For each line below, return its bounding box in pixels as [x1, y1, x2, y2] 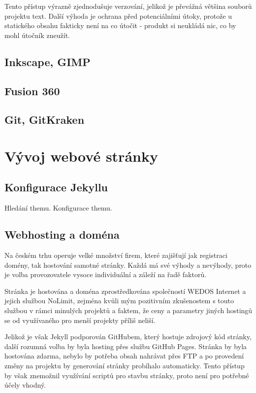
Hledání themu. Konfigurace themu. [4, 203, 112, 213]
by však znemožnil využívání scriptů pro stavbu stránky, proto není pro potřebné [4, 370, 249, 380]
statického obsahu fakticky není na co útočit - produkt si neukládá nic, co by [4, 20, 236, 31]
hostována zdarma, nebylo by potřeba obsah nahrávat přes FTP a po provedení [4, 351, 244, 361]
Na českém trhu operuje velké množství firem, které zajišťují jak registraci [4, 250, 227, 260]
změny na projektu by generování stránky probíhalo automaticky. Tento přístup [4, 360, 245, 371]
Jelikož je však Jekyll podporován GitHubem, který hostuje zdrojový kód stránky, [4, 331, 252, 342]
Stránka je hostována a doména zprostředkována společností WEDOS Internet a [4, 286, 246, 296]
